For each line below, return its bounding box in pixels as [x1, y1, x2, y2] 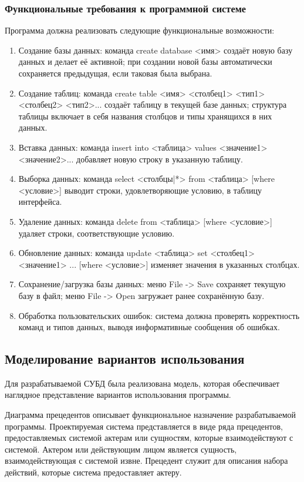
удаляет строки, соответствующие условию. [18, 227, 175, 239]
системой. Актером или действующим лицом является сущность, [5, 443, 237, 455]
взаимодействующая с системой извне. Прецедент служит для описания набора [5, 454, 288, 467]
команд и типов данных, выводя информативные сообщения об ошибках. [18, 321, 280, 333]
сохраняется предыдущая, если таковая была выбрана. [18, 67, 212, 79]
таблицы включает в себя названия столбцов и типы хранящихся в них [18, 109, 272, 122]
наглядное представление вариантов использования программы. [5, 388, 231, 401]
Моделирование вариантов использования [5, 350, 245, 368]
